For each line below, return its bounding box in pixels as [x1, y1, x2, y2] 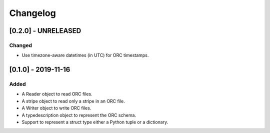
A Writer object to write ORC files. [21, 105, 91, 111]
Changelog [9, 7, 56, 18]
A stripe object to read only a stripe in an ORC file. [21, 98, 125, 104]
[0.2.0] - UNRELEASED [9, 26, 81, 35]
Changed [9, 41, 32, 48]
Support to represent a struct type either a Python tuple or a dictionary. [21, 119, 168, 125]
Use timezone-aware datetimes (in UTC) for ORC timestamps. [21, 52, 149, 58]
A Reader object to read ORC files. [21, 91, 92, 97]
